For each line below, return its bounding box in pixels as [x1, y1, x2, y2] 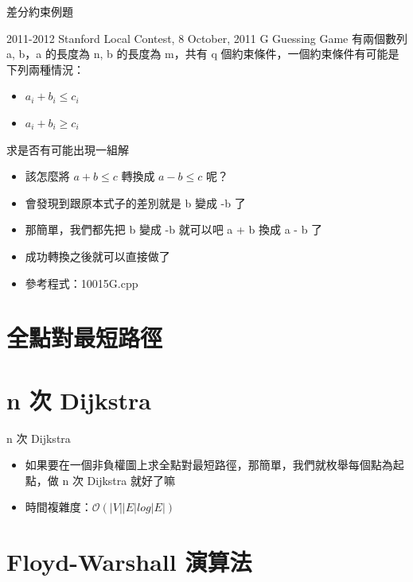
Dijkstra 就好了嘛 [87, 471, 175, 488]
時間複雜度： [25, 499, 92, 515]
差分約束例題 [6, 3, 73, 19]
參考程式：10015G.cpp [25, 274, 138, 291]
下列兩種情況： [6, 60, 84, 77]
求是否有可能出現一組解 [6, 141, 129, 157]
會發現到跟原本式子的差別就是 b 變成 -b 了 [25, 194, 246, 211]
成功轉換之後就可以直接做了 [25, 247, 170, 264]
